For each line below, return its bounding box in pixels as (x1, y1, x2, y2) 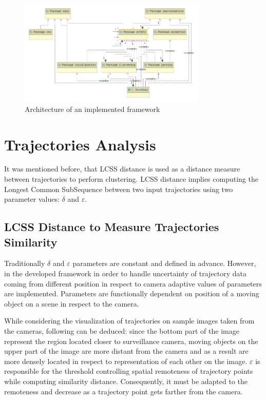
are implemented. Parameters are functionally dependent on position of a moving (4, 288, 259, 299)
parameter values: (4, 194, 60, 204)
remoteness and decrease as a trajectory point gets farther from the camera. (4, 386, 243, 396)
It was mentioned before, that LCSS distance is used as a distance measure (4, 163, 240, 174)
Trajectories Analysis (4, 134, 156, 155)
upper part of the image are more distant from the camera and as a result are (4, 346, 249, 356)
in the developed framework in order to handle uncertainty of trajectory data (4, 268, 247, 278)
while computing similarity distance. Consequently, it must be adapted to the (4, 375, 248, 386)
